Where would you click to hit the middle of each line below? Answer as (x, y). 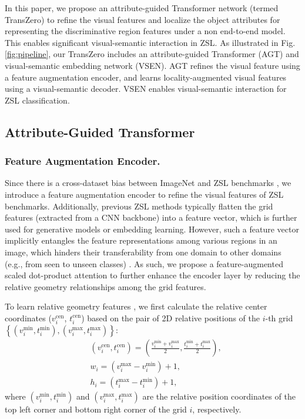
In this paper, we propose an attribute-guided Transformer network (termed (142, 8)
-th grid (279, 317)
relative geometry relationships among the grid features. (105, 286)
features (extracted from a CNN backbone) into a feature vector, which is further (151, 217)
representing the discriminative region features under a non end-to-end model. (145, 31)
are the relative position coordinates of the (219, 396)
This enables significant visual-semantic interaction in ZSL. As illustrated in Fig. (150, 42)
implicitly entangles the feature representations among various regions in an (141, 240)
